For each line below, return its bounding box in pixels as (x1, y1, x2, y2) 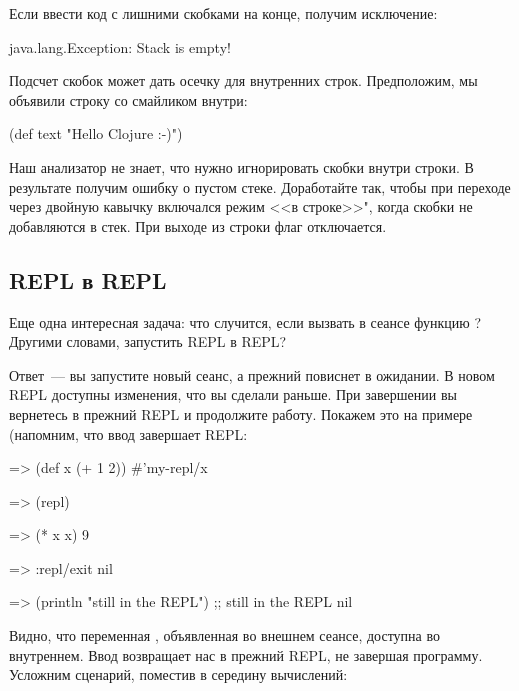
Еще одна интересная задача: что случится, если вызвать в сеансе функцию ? (9, 311, 482, 332)
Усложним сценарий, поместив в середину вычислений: (9, 664, 348, 685)
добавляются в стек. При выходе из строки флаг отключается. (9, 215, 387, 236)
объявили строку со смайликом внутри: (9, 89, 248, 110)
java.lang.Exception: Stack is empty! (9, 36, 231, 57)
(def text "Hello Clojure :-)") (9, 123, 183, 144)
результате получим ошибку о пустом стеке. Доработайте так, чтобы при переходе (9, 176, 511, 197)
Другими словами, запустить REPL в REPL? (9, 331, 287, 352)
